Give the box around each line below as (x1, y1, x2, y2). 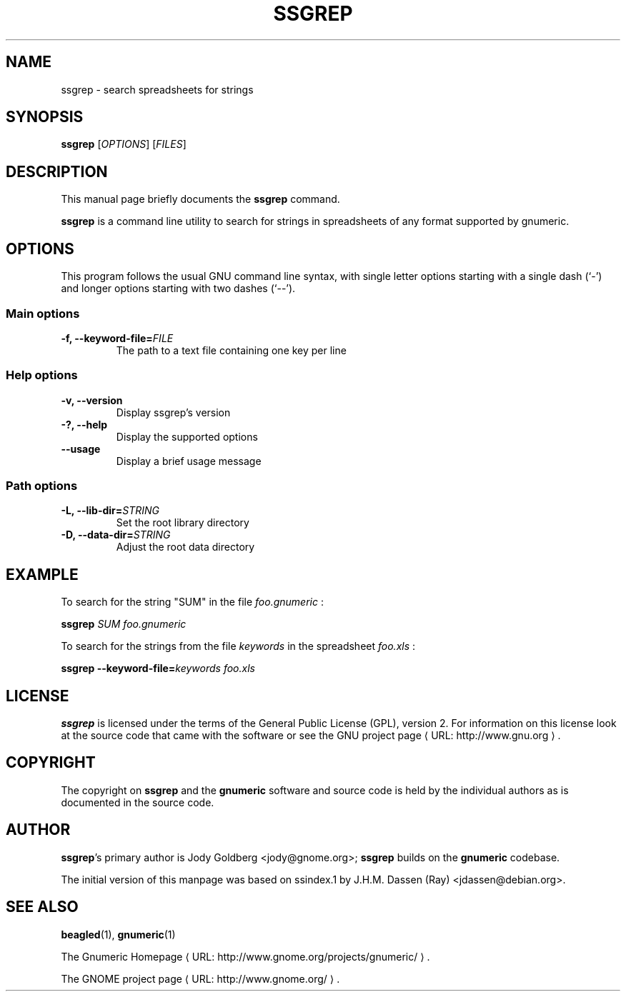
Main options (6, 306, 80, 321)
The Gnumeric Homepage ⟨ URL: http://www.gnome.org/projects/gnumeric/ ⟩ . (61, 950, 430, 963)
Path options (6, 479, 78, 493)
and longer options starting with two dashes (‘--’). (61, 282, 296, 295)
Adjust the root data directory (116, 541, 255, 553)
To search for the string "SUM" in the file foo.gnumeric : (61, 596, 324, 608)
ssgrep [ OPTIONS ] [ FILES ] (61, 138, 187, 151)
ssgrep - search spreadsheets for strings (61, 83, 254, 96)
